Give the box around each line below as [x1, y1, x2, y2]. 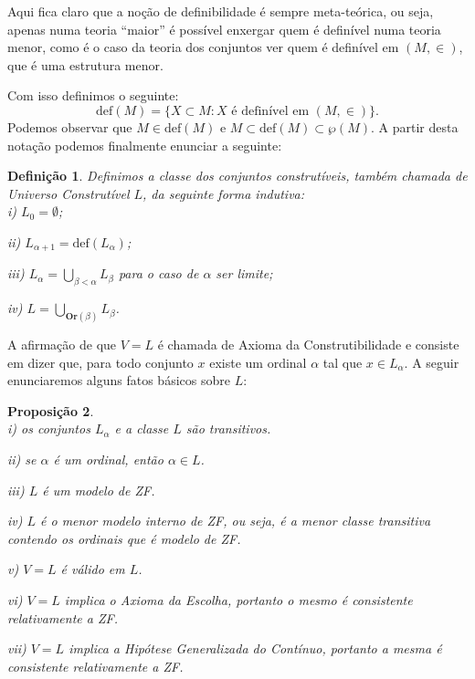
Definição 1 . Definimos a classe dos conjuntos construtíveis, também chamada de [7, 166, 468, 185]
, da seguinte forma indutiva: [142, 183, 305, 203]
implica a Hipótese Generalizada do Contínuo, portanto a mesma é [69, 639, 442, 658]
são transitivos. [185, 419, 271, 438]
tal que [322, 352, 363, 371]
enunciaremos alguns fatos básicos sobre [7, 371, 230, 390]
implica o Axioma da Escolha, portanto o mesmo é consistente [64, 590, 413, 609]
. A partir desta [371, 117, 459, 136]
